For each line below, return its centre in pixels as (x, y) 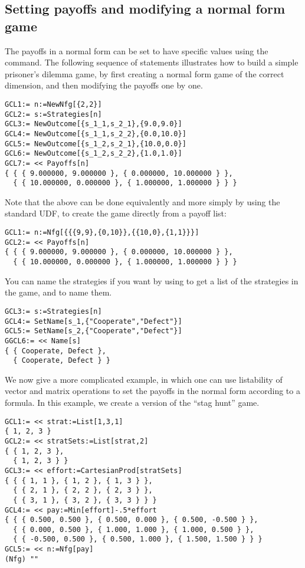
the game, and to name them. (58, 292)
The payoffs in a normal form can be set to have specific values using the (137, 50)
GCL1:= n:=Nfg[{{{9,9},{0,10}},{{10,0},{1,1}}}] (102, 233)
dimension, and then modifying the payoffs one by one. (104, 85)
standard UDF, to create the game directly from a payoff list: (116, 213)
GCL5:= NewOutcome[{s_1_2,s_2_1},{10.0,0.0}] (96, 144)
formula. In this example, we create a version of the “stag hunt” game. (132, 402)
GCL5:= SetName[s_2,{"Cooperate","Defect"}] (94, 331)
